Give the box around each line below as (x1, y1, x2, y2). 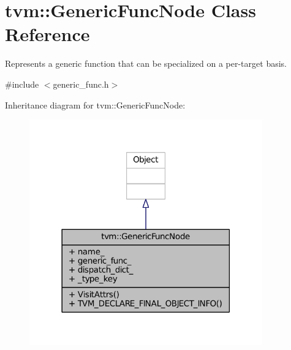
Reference (5, 21, 90, 47)
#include (5, 77, 39, 90)
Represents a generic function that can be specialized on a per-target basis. (5, 57, 287, 70)
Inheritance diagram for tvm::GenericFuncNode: (5, 98, 186, 111)
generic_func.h (53, 77, 109, 90)
